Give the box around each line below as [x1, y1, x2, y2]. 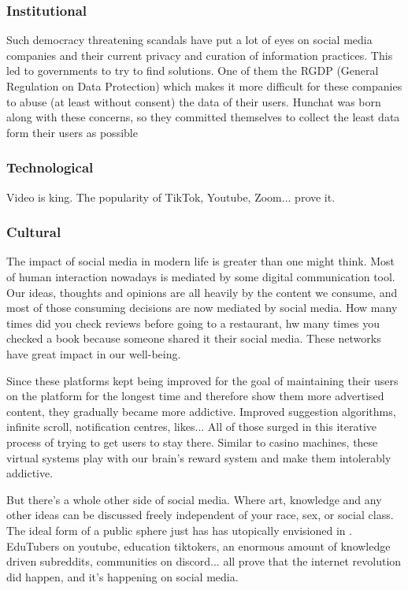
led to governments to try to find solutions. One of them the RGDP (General [6, 62, 379, 79]
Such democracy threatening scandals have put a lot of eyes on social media [6, 32, 373, 48]
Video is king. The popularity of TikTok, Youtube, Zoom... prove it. [6, 188, 336, 205]
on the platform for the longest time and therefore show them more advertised [6, 388, 384, 404]
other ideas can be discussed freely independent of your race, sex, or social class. [6, 507, 394, 523]
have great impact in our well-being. [6, 345, 181, 362]
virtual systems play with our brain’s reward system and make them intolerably [6, 449, 391, 466]
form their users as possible [6, 124, 138, 140]
